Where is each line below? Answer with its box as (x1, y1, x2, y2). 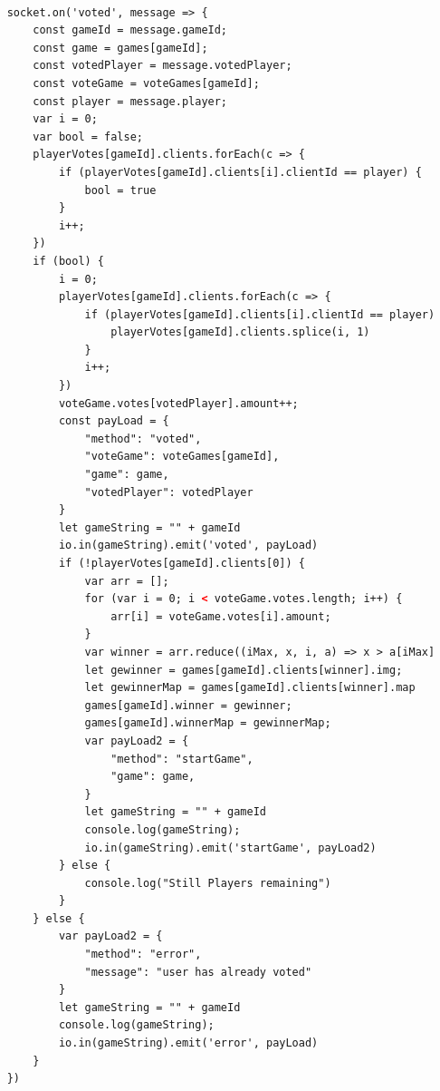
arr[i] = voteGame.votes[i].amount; (110, 609, 331, 623)
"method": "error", (84, 948, 202, 961)
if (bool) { (33, 254, 105, 268)
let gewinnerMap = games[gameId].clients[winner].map (84, 681, 416, 695)
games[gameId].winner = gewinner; (84, 698, 292, 712)
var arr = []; (84, 574, 169, 588)
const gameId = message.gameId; (33, 24, 228, 37)
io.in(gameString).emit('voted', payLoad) (58, 539, 319, 552)
